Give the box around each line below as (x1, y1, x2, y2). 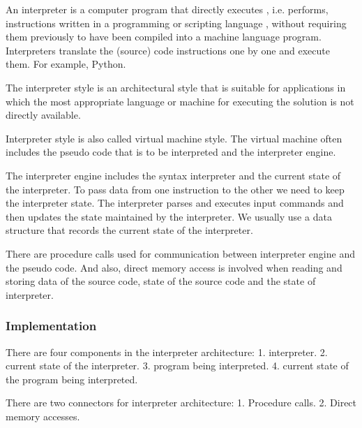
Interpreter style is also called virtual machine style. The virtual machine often (6, 131, 342, 145)
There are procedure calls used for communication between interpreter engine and (6, 246, 355, 260)
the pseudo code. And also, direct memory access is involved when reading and (6, 260, 342, 274)
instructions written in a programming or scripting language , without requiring (6, 15, 347, 30)
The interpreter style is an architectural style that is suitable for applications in (6, 80, 346, 94)
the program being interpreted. (6, 371, 138, 386)
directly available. (6, 108, 81, 122)
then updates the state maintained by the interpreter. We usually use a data (6, 209, 332, 223)
